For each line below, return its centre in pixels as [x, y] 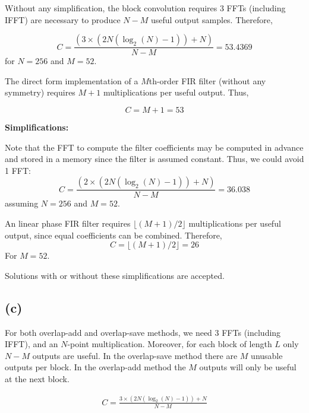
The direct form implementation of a [72, 80]
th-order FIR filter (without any [207, 80]
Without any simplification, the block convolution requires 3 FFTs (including [145, 8]
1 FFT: [18, 170]
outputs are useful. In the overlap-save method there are [135, 355]
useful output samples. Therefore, [212, 19]
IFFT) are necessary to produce [63, 19]
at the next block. [37, 378]
